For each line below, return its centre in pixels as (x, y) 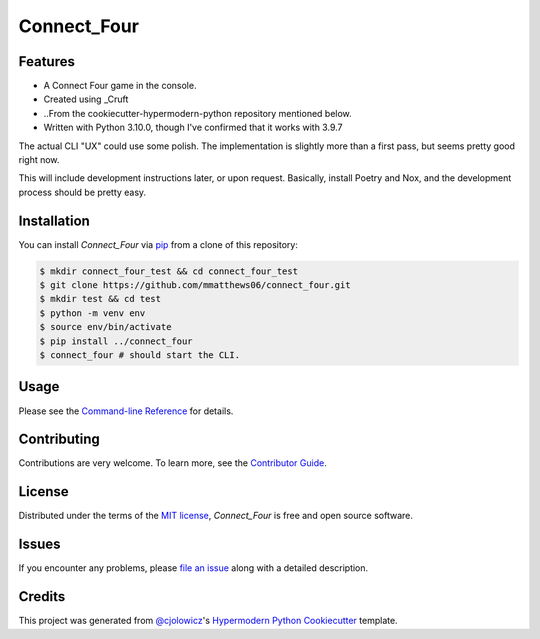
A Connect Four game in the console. (120, 86)
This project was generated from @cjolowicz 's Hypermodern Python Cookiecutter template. (208, 621)
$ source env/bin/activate (105, 327)
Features (46, 61)
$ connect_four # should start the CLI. (139, 355)
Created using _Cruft (86, 99)
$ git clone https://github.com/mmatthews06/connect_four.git (195, 285)
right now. (39, 160)
